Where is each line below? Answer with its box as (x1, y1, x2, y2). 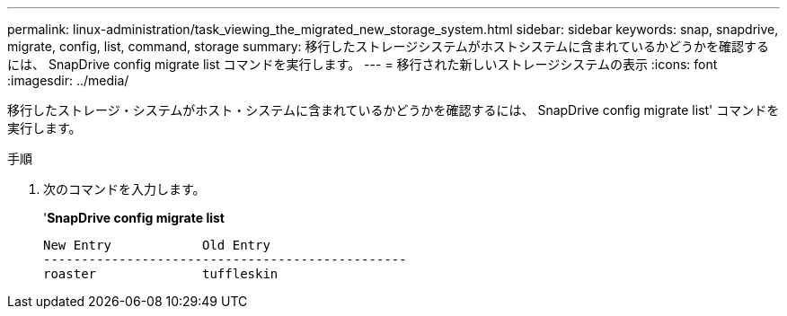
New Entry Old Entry (43, 238, 270, 252)
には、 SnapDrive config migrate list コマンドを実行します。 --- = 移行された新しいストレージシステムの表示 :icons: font (7, 57, 718, 72)
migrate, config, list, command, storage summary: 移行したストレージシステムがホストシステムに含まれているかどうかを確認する (7, 39, 769, 54)
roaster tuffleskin (43, 267, 279, 281)
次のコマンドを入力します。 (43, 181, 206, 197)
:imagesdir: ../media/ (7, 73, 129, 88)
